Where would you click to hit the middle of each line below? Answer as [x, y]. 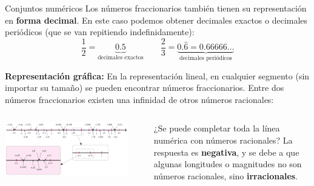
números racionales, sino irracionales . [226, 175]
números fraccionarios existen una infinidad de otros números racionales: [139, 99]
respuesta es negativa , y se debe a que [226, 152]
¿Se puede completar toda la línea [217, 128]
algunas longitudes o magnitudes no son [228, 164]
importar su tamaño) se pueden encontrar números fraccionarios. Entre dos [145, 88]
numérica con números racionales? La [223, 140]
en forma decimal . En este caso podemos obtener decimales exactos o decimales [156, 20]
